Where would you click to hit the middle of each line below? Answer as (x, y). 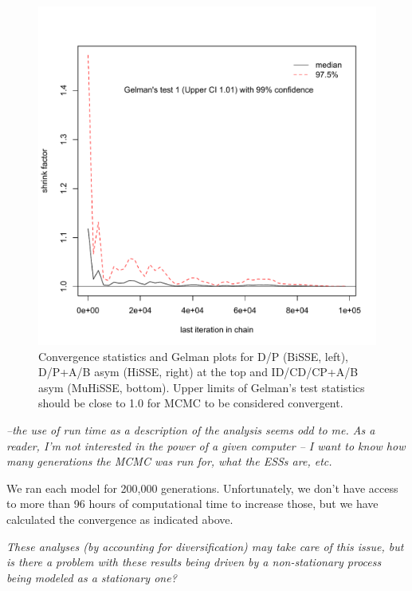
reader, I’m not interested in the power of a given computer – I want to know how (206, 445)
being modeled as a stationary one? (92, 577)
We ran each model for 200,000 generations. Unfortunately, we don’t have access (202, 488)
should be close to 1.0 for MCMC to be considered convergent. (191, 403)
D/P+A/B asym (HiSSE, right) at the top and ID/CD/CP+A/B (198, 372)
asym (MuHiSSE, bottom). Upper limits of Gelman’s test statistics (202, 387)
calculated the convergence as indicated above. (120, 519)
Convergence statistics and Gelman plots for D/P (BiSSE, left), (193, 356)
